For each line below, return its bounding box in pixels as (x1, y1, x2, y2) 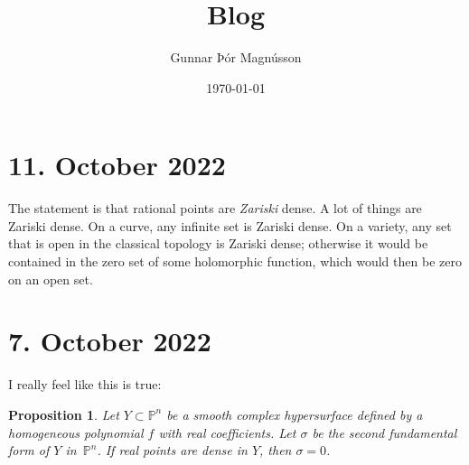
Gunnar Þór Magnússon (170, 48, 302, 67)
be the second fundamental (312, 423, 457, 442)
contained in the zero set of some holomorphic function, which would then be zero (8, 252, 462, 271)
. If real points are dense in (97, 441, 248, 460)
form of (8, 441, 50, 460)
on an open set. (8, 269, 93, 288)
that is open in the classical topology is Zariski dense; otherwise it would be (8, 234, 428, 253)
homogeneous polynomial (8, 423, 144, 442)
